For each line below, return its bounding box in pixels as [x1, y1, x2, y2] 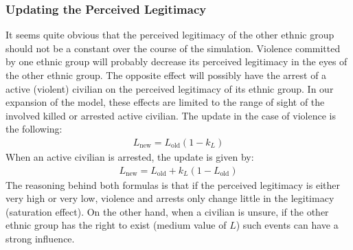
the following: [5, 122, 62, 136]
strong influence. [5, 231, 75, 245]
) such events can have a [236, 218, 339, 232]
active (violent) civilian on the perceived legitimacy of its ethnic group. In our [5, 81, 334, 95]
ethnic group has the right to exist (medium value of [5, 218, 227, 232]
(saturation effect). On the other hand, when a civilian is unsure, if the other [5, 204, 329, 218]
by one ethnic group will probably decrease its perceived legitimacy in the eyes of [5, 54, 348, 69]
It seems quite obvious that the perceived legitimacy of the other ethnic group [5, 27, 334, 42]
